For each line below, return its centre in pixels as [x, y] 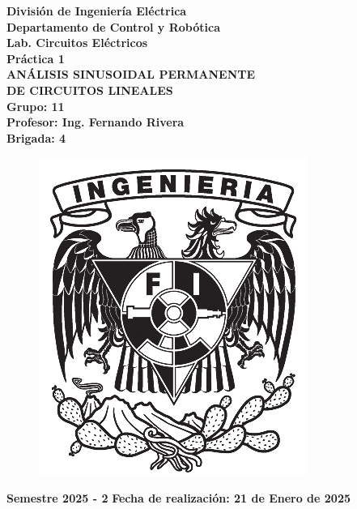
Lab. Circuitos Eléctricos [77, 43]
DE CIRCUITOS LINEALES [90, 90]
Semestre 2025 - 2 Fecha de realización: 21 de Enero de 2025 [179, 497]
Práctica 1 [36, 58]
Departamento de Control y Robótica [113, 26]
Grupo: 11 [36, 106]
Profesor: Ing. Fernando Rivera [96, 122]
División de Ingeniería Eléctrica [97, 11]
